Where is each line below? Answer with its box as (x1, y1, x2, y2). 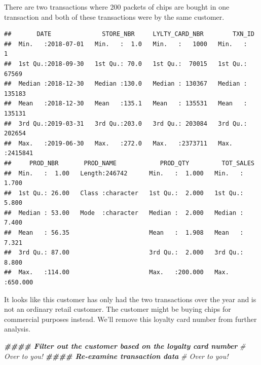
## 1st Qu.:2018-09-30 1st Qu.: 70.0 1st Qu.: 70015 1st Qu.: (4, 60, 247, 67)
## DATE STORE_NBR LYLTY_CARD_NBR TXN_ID (4, 30, 254, 38)
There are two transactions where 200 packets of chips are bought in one (4, 2, 230, 12)
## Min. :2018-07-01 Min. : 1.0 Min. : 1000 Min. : (4, 40, 247, 48)
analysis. (4, 323, 30, 334)
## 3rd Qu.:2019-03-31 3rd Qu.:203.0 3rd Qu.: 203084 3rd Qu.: (4, 120, 247, 127)
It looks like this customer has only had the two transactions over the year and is (4, 294, 256, 304)
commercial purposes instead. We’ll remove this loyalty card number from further (4, 313, 257, 324)
